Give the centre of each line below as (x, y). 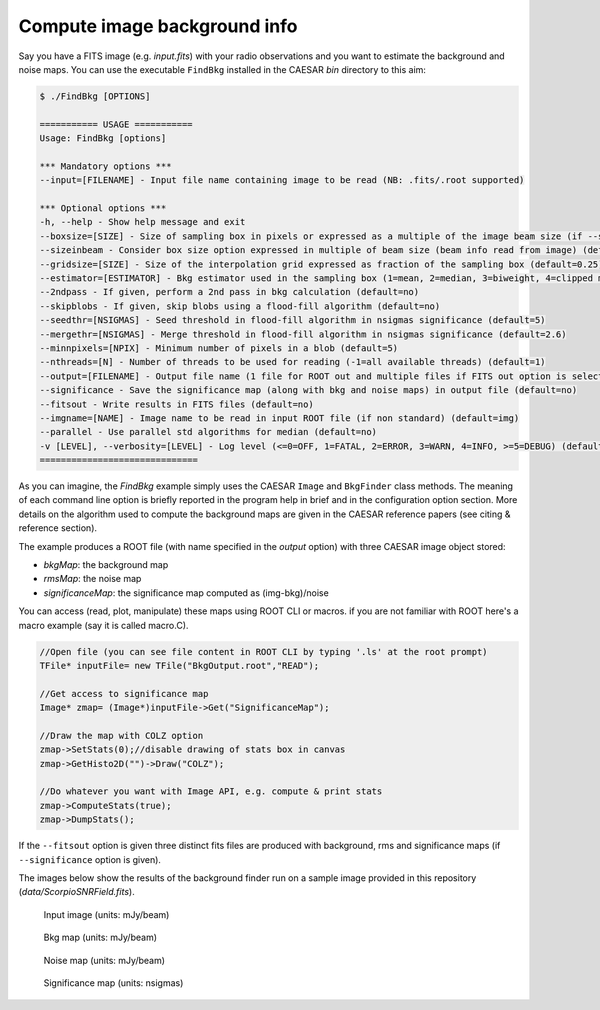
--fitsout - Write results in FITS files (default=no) (176, 404)
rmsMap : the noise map (92, 579)
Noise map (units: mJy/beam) (104, 960)
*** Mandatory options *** (105, 166)
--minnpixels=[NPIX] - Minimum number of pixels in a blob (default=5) (219, 348)
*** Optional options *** (103, 208)
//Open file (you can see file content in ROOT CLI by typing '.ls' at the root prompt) (264, 651)
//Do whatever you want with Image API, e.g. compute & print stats (211, 791)
